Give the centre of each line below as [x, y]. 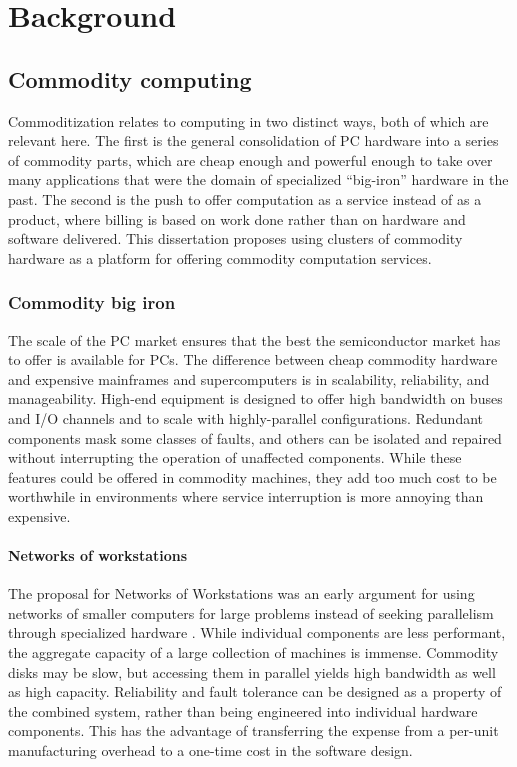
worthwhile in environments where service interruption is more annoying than [246, 496]
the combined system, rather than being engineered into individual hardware [243, 710]
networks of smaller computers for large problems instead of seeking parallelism [251, 612]
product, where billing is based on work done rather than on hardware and [237, 218]
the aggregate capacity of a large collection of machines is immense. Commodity [253, 652]
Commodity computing [130, 78]
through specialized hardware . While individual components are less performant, [257, 632]
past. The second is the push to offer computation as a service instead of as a [245, 198]
